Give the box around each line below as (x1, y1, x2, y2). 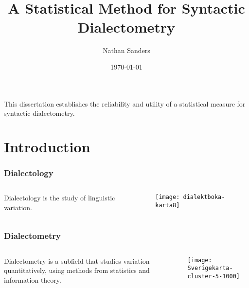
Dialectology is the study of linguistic (4, 193, 115, 203)
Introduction (4, 136, 90, 156)
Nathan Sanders (103, 45, 150, 55)
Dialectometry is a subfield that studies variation (4, 255, 150, 266)
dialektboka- (183, 194, 225, 201)
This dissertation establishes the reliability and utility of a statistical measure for (4, 98, 246, 108)
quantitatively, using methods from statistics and (4, 265, 150, 275)
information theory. (4, 274, 61, 285)
